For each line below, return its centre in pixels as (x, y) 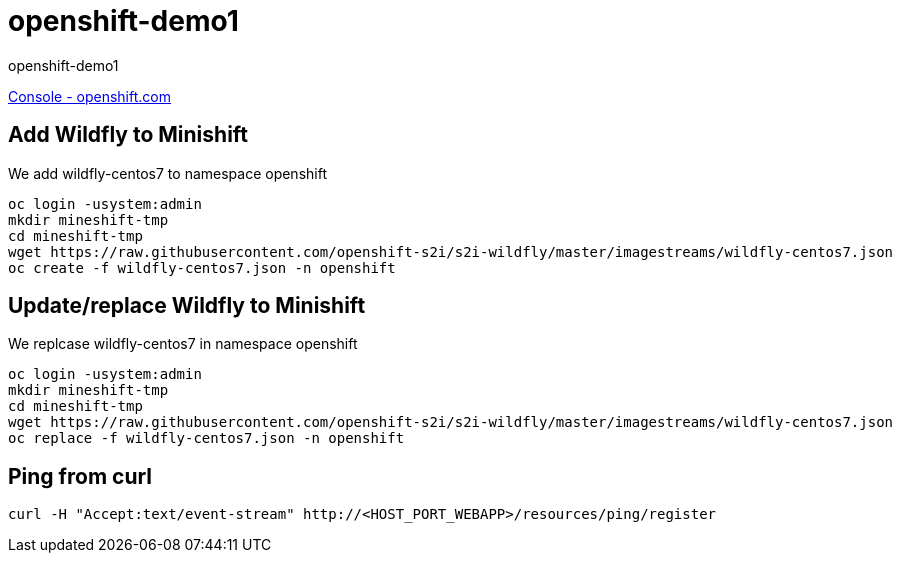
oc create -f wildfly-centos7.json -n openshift (202, 267)
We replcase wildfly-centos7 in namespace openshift (183, 344)
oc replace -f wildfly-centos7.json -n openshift (206, 438)
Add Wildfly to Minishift (128, 135)
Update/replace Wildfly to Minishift (187, 306)
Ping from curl (80, 476)
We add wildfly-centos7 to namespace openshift (167, 173)
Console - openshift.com (89, 96)
